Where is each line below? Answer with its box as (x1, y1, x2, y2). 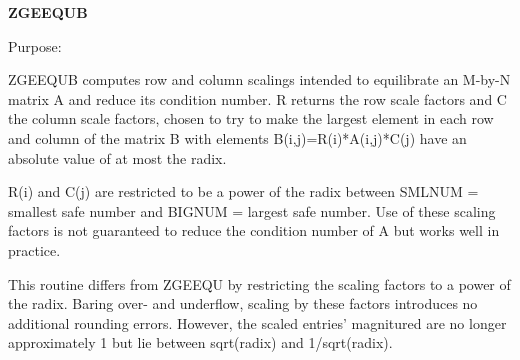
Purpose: (8, 35, 62, 56)
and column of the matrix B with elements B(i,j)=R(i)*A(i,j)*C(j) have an (8, 127, 467, 148)
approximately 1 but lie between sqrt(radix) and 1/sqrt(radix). (8, 332, 393, 353)
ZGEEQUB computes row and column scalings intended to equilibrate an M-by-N (8, 69, 511, 90)
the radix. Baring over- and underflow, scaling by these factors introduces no (8, 293, 478, 314)
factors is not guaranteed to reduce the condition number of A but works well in (8, 220, 500, 241)
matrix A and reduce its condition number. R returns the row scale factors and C (8, 88, 507, 109)
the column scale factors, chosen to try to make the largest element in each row (8, 108, 494, 129)
